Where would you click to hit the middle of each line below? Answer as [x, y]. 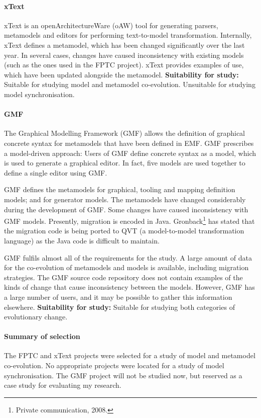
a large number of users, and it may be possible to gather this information [118, 297]
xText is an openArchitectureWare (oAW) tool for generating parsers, [111, 25]
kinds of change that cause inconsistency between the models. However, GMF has [129, 287]
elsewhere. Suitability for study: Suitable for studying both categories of [119, 307]
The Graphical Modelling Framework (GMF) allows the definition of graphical [124, 133]
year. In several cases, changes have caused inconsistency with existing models [124, 55]
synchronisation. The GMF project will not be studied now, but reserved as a [123, 375]
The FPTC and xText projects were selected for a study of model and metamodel [130, 355]
